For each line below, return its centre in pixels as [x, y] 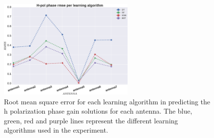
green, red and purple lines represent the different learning [91, 120]
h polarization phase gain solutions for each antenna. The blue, [98, 111]
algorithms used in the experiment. [56, 130]
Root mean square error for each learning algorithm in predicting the [107, 101]
